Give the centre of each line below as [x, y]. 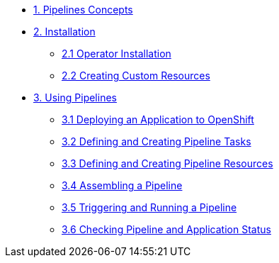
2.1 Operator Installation [116, 54]
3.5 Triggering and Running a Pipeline [149, 207]
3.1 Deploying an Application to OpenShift [158, 119]
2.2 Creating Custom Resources [136, 75]
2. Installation [64, 32]
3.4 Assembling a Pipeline [122, 185]
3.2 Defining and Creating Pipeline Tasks [156, 141]
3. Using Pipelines [75, 97]
